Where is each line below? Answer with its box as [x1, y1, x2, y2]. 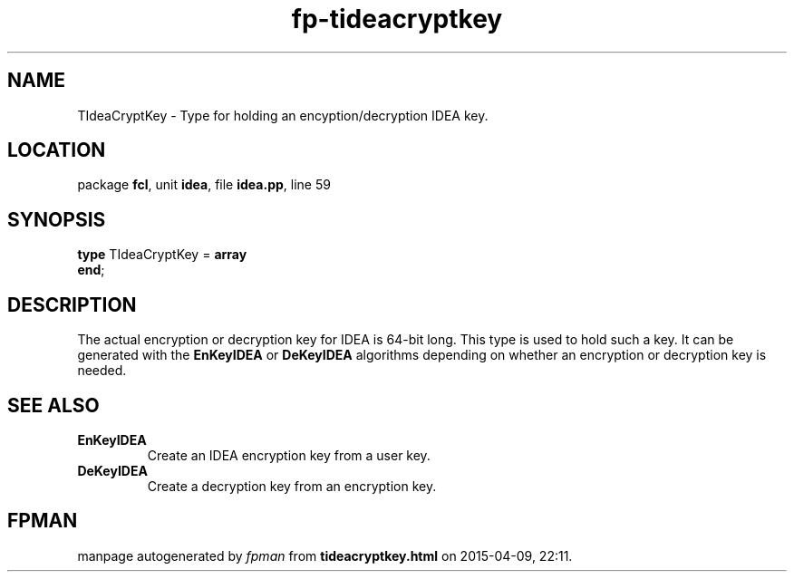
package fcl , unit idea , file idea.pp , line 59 [77, 177, 331, 193]
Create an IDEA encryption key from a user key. [147, 447, 431, 463]
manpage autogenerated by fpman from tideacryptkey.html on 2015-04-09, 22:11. [77, 547, 573, 564]
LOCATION [7, 139, 106, 162]
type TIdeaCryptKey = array [77, 246, 247, 263]
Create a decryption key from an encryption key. [147, 478, 437, 494]
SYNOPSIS [7, 207, 106, 231]
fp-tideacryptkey [291, 4, 503, 34]
